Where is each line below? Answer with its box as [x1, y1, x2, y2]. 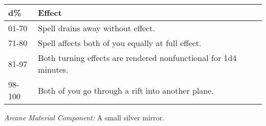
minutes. [38, 64, 69, 75]
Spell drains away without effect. [38, 22, 155, 34]
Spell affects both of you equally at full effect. [38, 37, 202, 49]
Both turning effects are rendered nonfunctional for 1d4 [38, 52, 237, 64]
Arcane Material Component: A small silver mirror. [4, 112, 165, 122]
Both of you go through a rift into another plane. [38, 84, 214, 96]
